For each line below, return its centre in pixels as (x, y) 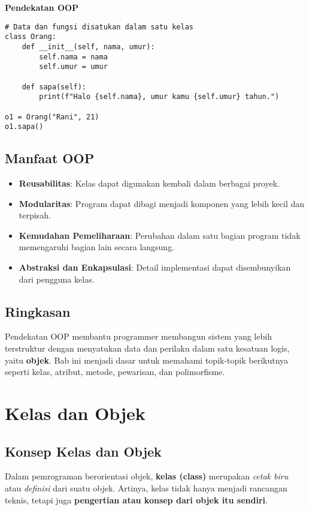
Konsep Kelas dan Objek (83, 451)
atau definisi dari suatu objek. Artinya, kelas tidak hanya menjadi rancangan (146, 487)
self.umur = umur (73, 67)
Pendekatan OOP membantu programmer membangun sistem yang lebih (138, 336)
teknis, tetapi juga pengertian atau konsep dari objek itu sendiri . (136, 499)
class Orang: (31, 37)
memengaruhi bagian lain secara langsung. (97, 247)
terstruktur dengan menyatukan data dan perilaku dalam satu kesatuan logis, (147, 348)
